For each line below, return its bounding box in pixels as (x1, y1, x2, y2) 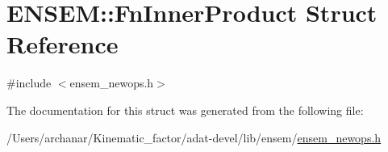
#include (6, 74, 52, 91)
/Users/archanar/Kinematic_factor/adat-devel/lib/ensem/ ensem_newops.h (6, 129, 382, 146)
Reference (6, 27, 119, 61)
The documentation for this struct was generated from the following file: (6, 101, 364, 118)
